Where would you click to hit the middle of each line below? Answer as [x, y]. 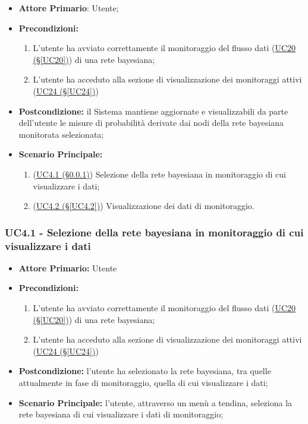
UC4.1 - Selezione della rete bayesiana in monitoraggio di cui [154, 232]
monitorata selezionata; [61, 134]
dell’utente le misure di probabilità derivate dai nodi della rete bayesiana [151, 123]
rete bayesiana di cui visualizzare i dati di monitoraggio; [121, 414]
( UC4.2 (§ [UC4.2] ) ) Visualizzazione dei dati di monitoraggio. [144, 206]
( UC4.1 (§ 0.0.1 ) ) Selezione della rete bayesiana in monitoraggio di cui [160, 174]
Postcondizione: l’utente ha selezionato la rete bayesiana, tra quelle [145, 371]
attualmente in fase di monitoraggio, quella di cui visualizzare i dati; [143, 383]
